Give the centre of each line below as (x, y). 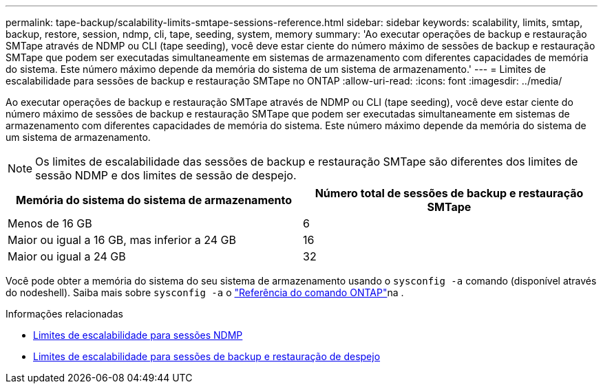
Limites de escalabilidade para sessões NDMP (138, 335)
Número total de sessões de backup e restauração (449, 193)
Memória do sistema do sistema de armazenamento (154, 200)
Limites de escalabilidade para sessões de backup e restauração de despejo (207, 356)
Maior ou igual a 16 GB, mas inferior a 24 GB (122, 240)
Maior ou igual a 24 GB (67, 256)
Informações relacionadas (64, 314)
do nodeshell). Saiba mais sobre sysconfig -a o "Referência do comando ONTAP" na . (205, 292)
